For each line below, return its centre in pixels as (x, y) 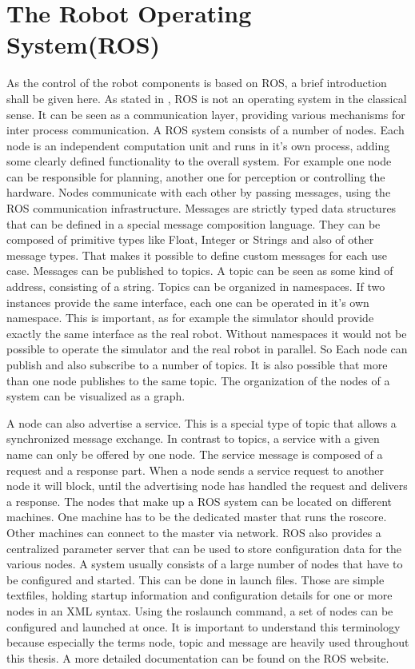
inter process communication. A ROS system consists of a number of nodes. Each (206, 130)
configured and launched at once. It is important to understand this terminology (204, 626)
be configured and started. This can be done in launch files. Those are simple (196, 579)
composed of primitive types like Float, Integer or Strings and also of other (190, 239)
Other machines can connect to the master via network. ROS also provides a (194, 532)
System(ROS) (84, 44)
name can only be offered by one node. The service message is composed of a (195, 454)
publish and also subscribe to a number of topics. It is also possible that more (197, 364)
